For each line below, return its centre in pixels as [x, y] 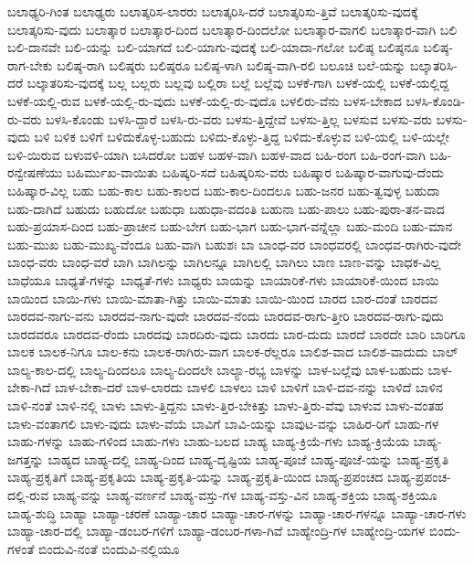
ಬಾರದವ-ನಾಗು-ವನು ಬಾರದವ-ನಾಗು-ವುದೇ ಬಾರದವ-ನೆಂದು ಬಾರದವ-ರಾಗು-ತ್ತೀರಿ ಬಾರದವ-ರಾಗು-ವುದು [226, 316]
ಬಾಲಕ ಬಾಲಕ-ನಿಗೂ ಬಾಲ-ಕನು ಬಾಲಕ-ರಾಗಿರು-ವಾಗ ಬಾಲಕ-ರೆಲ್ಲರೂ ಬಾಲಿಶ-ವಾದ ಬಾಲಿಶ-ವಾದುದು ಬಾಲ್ [233, 352]
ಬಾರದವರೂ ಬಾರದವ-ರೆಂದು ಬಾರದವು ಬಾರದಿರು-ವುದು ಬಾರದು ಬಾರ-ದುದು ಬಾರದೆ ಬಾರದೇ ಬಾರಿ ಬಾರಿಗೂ [237, 333]
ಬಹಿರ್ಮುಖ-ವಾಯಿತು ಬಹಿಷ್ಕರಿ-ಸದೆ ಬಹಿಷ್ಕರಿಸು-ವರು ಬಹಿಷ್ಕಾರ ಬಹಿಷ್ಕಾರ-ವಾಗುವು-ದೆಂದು [255, 172]
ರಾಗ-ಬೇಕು [30, 64]
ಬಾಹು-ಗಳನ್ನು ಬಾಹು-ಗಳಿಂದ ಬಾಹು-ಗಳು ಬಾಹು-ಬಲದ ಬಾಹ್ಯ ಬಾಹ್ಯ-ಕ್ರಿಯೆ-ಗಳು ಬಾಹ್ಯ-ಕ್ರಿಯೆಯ [209, 441]
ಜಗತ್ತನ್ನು [26, 458]
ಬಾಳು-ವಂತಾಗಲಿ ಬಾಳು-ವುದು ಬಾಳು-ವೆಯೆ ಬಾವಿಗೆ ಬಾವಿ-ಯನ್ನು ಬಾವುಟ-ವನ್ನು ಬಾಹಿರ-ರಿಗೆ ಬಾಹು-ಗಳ [223, 423]
